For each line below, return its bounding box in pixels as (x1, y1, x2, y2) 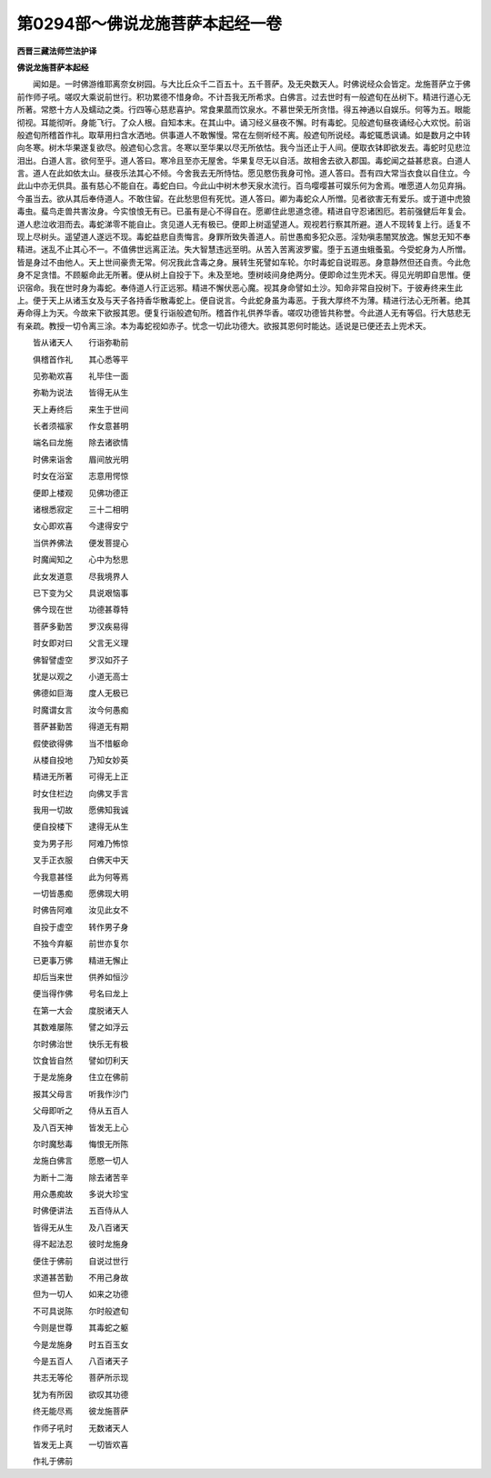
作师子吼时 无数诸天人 (32, 1423, 129, 1433)
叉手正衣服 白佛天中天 (32, 854, 129, 865)
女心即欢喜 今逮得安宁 (32, 521, 129, 532)
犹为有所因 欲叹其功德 (32, 1389, 129, 1400)
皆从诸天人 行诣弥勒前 (32, 337, 129, 348)
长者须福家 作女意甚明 (32, 421, 129, 432)
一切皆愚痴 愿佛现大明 (32, 888, 129, 899)
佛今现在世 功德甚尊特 (32, 604, 129, 615)
